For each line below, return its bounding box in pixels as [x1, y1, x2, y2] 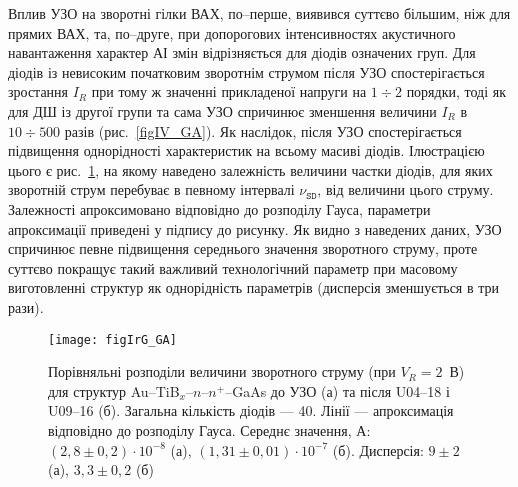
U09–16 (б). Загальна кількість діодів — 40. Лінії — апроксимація [48, 400, 454, 421]
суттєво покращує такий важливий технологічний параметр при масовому [8, 257, 458, 278]
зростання [8, 81, 69, 102]
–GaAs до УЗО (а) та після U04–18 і [225, 380, 450, 401]
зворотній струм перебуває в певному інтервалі [8, 179, 295, 200]
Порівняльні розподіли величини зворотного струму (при [48, 361, 396, 382]
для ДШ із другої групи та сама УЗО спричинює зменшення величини [8, 100, 437, 121]
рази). [8, 296, 44, 317]
